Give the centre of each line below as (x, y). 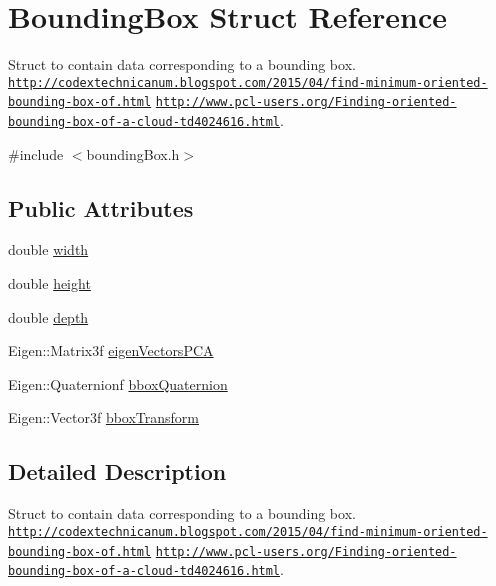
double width (48, 249)
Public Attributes (101, 207)
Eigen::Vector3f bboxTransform (104, 417)
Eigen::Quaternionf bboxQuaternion (118, 383)
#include (36, 153)
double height (49, 283)
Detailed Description (117, 471)
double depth (48, 316)
